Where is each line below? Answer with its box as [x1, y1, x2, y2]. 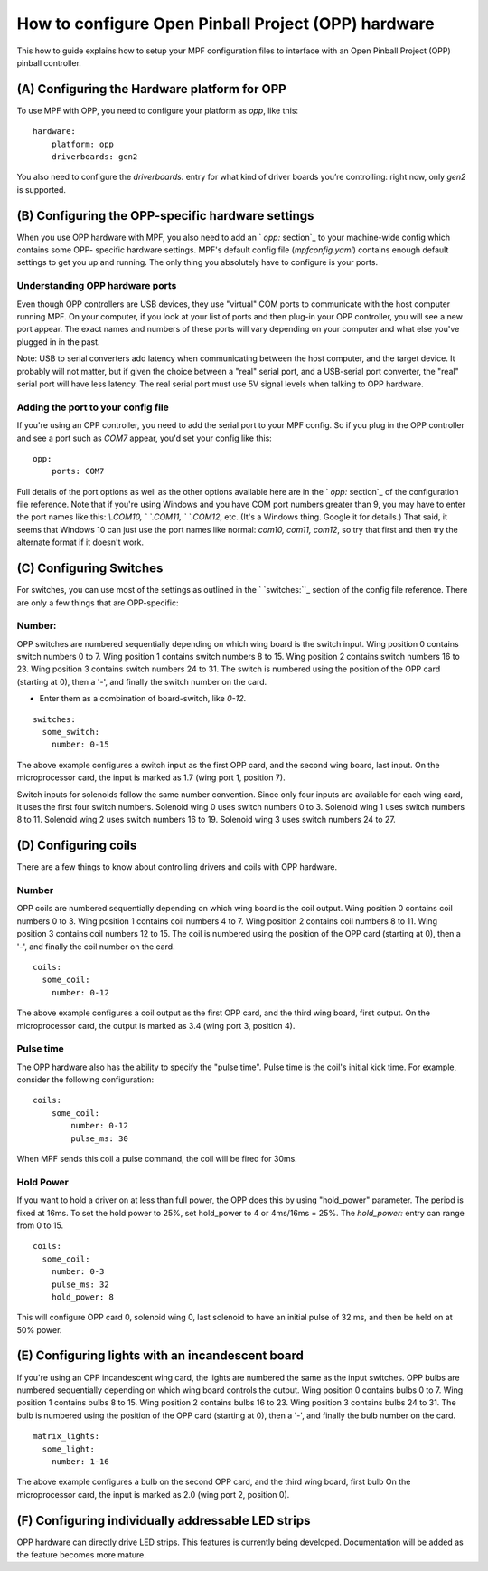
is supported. [16, 184, 67, 195]
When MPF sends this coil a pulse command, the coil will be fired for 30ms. [16, 1154, 297, 1165]
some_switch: [42, 727, 100, 738]
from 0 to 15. [16, 1220, 64, 1231]
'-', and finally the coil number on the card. [16, 941, 175, 952]
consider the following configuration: [16, 1074, 154, 1085]
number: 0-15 [51, 739, 109, 750]
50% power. [16, 1324, 62, 1335]
